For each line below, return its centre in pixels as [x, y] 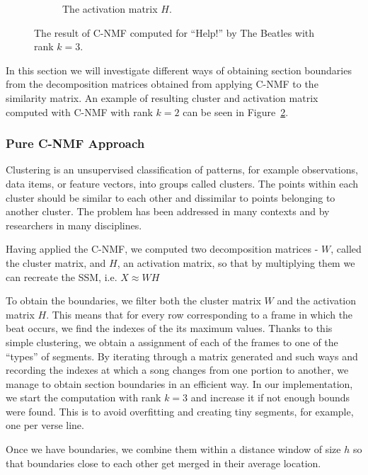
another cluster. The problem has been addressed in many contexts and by [168, 211]
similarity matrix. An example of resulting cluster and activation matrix [162, 97]
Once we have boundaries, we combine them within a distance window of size [173, 449]
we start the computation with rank [84, 397]
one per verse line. [45, 425]
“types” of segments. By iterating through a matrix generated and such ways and [182, 356]
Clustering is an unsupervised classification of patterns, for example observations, [182, 170]
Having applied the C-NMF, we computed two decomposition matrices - [162, 249]
